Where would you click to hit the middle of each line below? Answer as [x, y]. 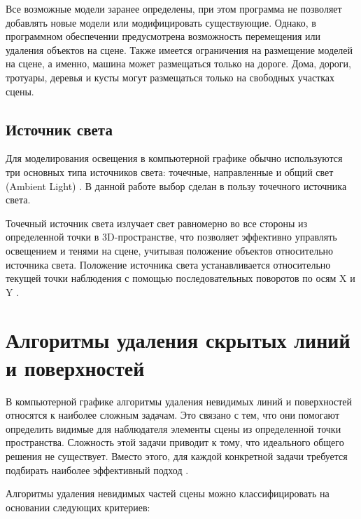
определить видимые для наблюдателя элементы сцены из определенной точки [174, 428]
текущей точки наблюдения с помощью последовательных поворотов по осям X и [180, 278]
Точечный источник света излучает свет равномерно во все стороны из [156, 223]
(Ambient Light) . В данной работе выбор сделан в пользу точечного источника [176, 186]
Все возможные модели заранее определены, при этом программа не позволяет [174, 8]
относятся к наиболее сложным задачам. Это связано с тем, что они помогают [172, 415]
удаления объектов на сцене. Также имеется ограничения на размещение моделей [179, 49]
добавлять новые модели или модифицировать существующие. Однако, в [161, 22]
